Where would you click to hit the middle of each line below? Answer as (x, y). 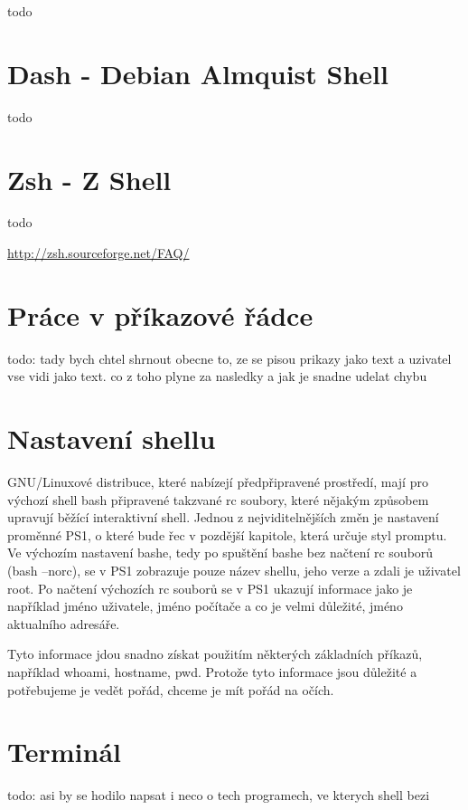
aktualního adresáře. (64, 623)
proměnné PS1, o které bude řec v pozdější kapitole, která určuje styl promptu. (227, 534)
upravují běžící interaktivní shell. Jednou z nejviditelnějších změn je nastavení (223, 517)
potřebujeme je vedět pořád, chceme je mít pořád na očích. (171, 689)
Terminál (64, 752)
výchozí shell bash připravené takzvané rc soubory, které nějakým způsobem (218, 499)
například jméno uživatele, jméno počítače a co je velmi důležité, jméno (205, 606)
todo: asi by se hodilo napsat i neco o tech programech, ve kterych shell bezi (219, 795)
